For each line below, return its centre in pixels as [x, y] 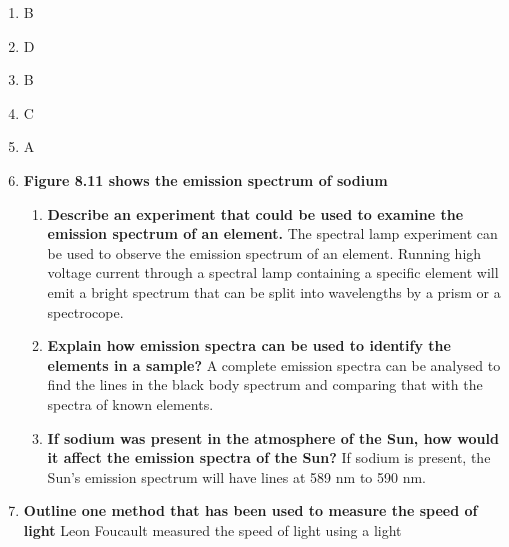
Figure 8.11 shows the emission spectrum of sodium [205, 179]
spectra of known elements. [130, 403]
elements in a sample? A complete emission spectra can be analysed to [274, 364]
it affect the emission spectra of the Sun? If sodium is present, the [269, 457]
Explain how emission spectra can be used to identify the [249, 345]
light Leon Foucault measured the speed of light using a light [212, 529]
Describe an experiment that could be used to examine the [255, 213]
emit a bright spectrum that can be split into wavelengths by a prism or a [274, 291]
